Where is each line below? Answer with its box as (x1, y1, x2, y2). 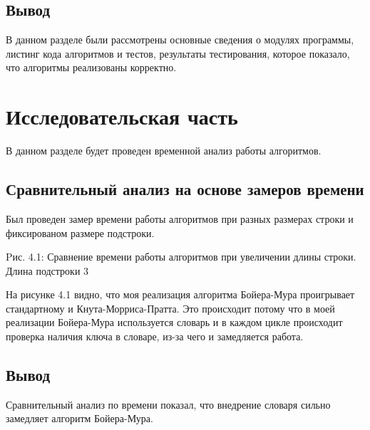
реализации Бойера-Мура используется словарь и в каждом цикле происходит (6, 315, 343, 330)
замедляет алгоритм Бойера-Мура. (6, 411, 153, 426)
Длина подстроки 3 (6, 263, 89, 278)
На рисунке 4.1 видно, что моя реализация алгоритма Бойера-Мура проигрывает (6, 287, 355, 302)
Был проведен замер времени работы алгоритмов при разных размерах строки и (6, 211, 354, 226)
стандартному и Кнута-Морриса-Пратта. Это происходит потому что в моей (6, 300, 335, 315)
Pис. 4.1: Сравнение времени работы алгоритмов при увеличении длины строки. (6, 249, 356, 264)
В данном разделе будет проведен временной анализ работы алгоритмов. (6, 143, 322, 158)
